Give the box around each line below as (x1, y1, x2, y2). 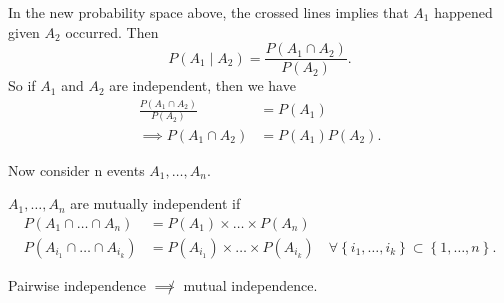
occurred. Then (65, 21, 159, 42)
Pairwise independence (8, 274, 146, 295)
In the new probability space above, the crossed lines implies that (8, 2, 409, 22)
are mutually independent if (70, 193, 241, 214)
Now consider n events (8, 159, 145, 180)
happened (434, 2, 493, 22)
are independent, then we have (109, 75, 296, 96)
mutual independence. (183, 274, 318, 295)
